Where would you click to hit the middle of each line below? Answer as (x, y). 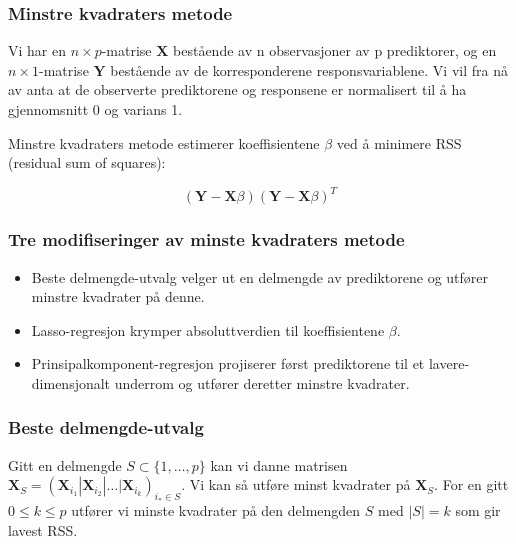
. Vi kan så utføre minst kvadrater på (296, 484)
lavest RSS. (43, 529)
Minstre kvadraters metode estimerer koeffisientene (164, 142)
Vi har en (37, 50)
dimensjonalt (71, 382)
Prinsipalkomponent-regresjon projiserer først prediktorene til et (228, 363)
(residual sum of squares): (87, 162)
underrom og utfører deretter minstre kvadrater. (262, 382)
